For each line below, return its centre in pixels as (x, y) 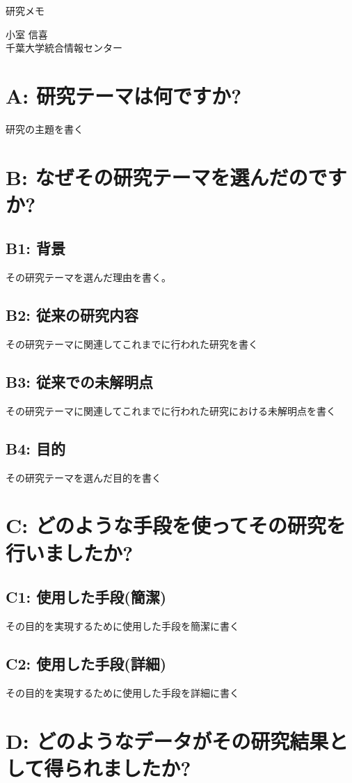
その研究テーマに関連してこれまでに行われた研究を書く (132, 344)
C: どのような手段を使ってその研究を (176, 525)
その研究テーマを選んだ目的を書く (83, 477)
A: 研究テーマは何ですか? (124, 95)
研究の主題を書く (45, 128)
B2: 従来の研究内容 (72, 315)
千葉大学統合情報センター (64, 48)
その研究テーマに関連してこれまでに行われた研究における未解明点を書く (171, 410)
